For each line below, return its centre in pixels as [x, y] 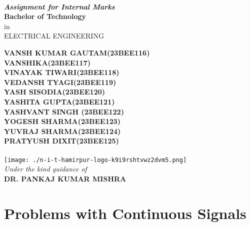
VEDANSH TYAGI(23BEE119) [60, 82]
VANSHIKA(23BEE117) [47, 62]
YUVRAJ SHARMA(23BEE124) [62, 131]
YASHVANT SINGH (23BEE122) [64, 111]
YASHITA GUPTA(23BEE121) [59, 101]
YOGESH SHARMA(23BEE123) [62, 121]
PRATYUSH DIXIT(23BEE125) [61, 141]
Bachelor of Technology [45, 16]
